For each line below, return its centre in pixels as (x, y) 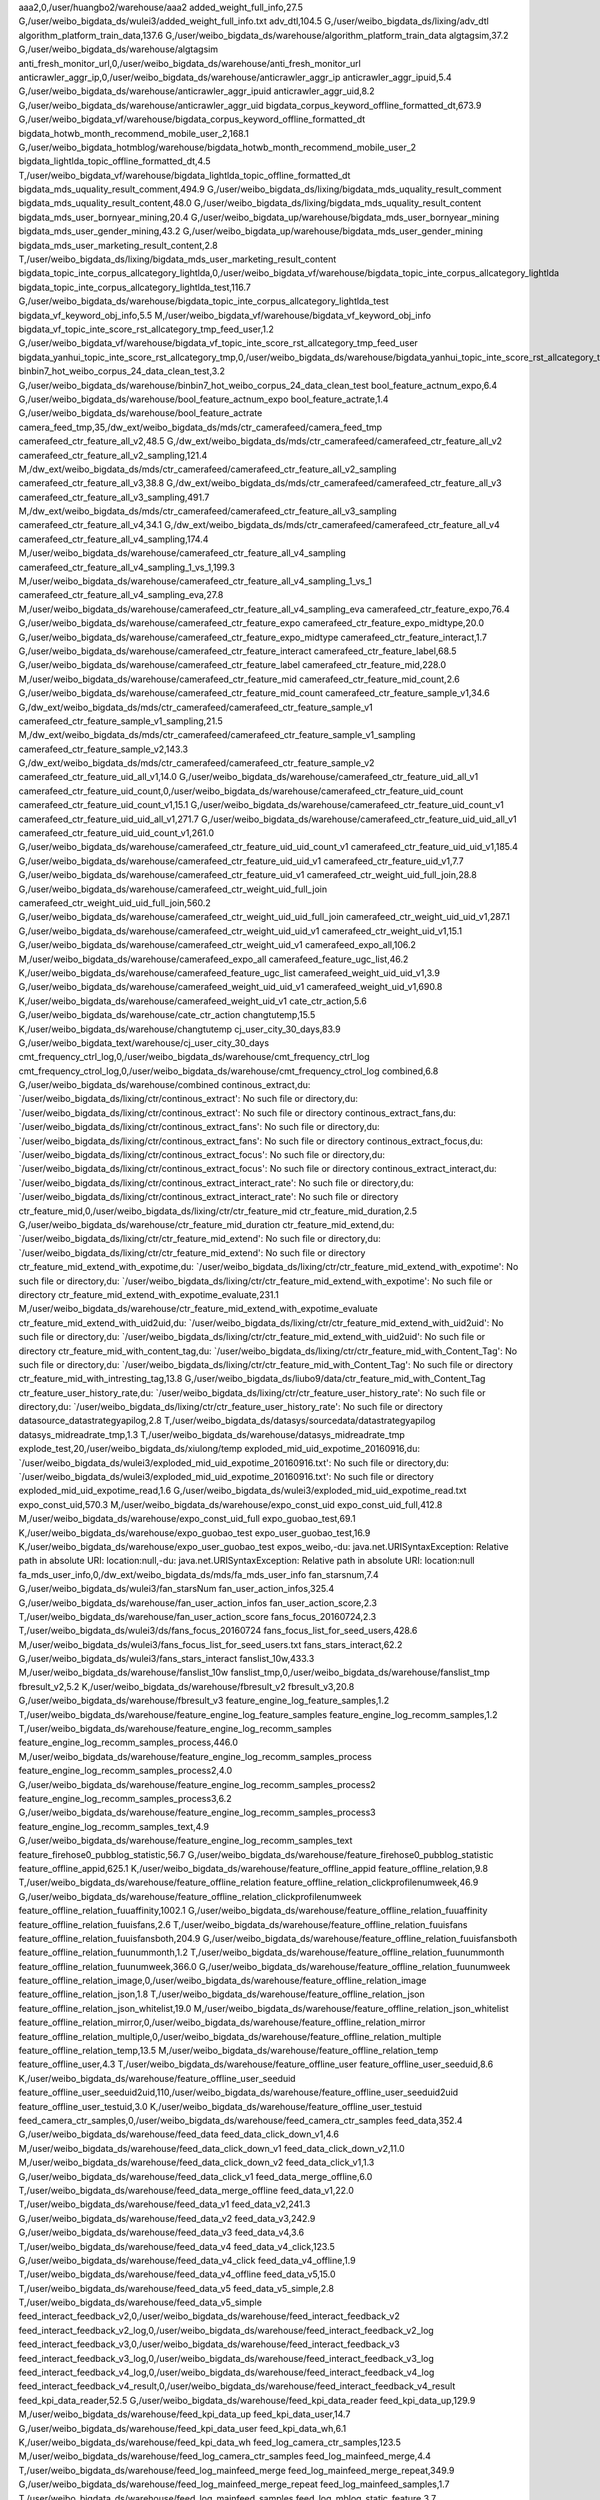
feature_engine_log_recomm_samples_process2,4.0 (125, 1771)
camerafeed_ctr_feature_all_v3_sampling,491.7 (114, 497)
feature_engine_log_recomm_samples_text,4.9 (114, 1826)
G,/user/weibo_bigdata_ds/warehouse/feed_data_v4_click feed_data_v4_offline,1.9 (187, 2260)
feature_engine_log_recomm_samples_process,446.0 (128, 1742)
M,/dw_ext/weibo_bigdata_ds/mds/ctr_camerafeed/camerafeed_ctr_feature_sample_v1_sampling (217, 735)
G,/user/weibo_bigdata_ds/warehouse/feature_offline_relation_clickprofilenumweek (190, 1896)
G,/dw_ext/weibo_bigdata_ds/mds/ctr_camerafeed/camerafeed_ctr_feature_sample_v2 (196, 763)
